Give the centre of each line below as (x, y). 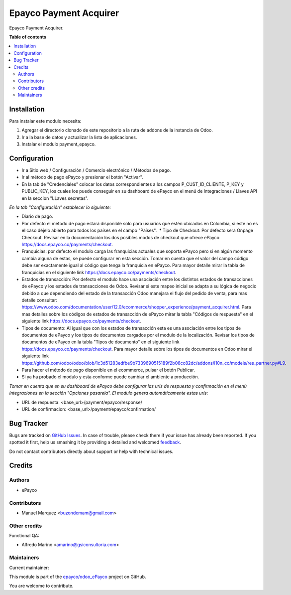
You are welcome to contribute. (41, 586)
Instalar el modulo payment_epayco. (59, 144)
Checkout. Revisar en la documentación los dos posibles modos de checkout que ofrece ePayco (121, 237)
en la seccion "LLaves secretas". (55, 198)
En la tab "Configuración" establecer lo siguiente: (60, 207)
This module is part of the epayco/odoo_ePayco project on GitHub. (78, 577)
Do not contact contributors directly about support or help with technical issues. (91, 451)
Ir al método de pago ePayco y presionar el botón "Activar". (83, 177)
